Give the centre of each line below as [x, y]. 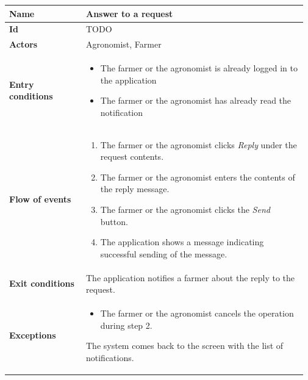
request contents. [132, 156]
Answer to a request [130, 13]
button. [114, 221]
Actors [23, 44]
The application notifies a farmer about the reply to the [191, 277]
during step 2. [126, 325]
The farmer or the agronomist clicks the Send [185, 210]
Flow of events [40, 199]
